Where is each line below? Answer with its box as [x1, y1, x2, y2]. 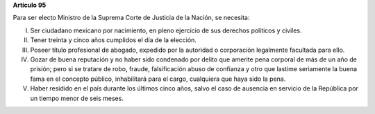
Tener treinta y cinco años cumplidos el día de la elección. [30, 36, 197, 44]
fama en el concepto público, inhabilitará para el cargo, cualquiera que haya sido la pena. [30, 75, 286, 83]
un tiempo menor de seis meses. [30, 94, 124, 102]
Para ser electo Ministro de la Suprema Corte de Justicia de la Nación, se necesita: [12, 14, 250, 22]
